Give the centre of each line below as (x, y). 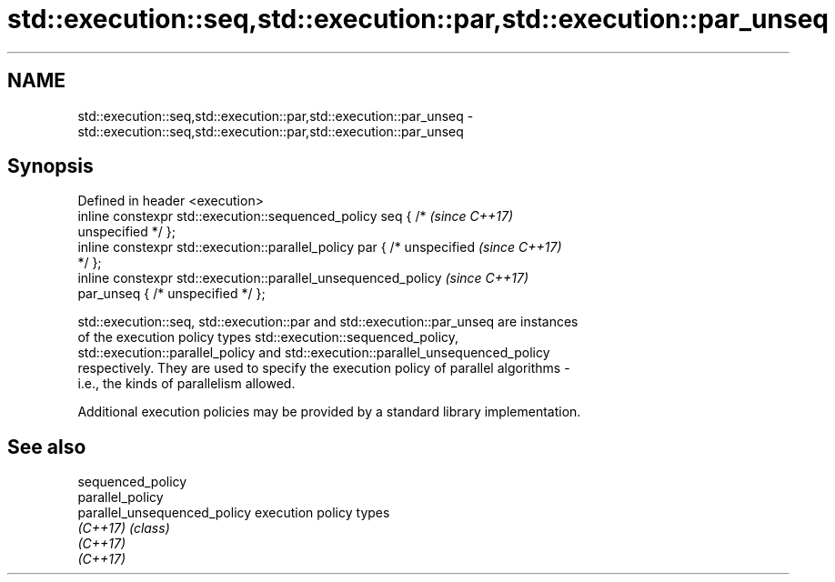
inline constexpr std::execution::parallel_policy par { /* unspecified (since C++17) (320, 247)
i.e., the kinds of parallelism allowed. (186, 384)
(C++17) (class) (124, 528)
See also (47, 447)
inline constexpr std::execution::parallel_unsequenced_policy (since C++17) (303, 278)
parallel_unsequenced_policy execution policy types (234, 513)
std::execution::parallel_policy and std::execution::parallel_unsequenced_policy (314, 353)
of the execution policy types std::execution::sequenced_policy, (268, 337)
